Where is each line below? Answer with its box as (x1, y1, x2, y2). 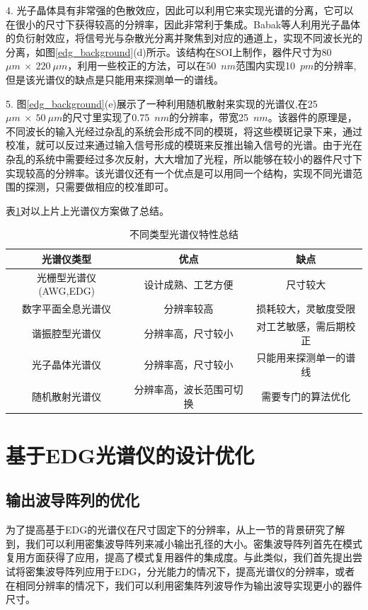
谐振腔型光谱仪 (32, 325, 102, 340)
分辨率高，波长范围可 (134, 381, 234, 396)
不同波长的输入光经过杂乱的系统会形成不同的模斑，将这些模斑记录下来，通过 (6, 123, 362, 138)
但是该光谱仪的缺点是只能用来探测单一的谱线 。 (6, 72, 224, 86)
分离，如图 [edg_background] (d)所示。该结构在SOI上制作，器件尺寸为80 (6, 44, 332, 59)
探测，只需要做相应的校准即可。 (25, 179, 174, 194)
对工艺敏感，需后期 (256, 319, 346, 334)
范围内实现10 (236, 58, 296, 73)
